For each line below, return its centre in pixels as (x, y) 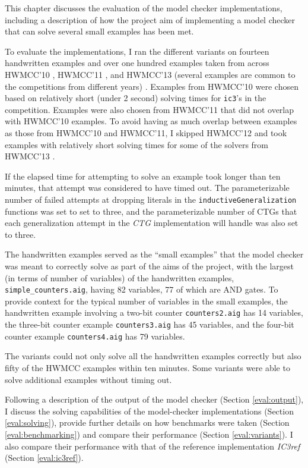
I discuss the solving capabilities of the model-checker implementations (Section (149, 411)
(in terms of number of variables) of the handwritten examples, (120, 277)
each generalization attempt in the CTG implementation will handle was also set (152, 223)
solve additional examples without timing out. (88, 379)
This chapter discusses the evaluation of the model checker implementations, (144, 8)
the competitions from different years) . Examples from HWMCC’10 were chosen (152, 86)
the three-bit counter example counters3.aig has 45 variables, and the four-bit (150, 324)
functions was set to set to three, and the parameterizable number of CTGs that (151, 211)
